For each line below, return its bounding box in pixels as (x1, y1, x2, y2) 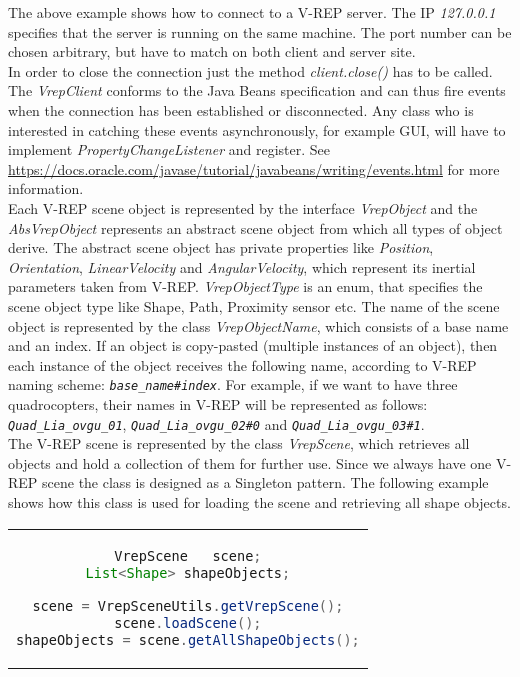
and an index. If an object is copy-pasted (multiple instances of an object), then (8, 335, 498, 356)
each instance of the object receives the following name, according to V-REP (8, 354, 477, 375)
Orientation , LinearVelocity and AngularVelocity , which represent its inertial (8, 256, 476, 277)
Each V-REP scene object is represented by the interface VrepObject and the (8, 197, 478, 218)
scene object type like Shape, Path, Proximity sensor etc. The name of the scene (8, 295, 500, 316)
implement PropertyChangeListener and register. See (8, 139, 331, 160)
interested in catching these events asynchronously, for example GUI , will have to (8, 119, 506, 140)
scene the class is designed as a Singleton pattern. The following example (42, 472, 489, 493)
